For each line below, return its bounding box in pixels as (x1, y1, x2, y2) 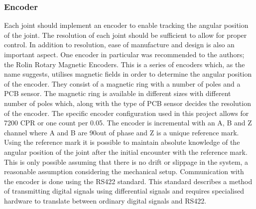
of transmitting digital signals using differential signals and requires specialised (4, 186, 244, 196)
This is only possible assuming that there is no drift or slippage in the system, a (4, 156, 249, 167)
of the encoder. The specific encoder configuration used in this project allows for (4, 107, 249, 118)
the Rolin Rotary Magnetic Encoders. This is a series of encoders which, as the (4, 59, 245, 69)
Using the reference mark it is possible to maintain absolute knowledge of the (4, 137, 240, 147)
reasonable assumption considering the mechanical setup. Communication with (4, 166, 244, 177)
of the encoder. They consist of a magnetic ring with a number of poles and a (4, 78, 241, 89)
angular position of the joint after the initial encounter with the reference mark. (4, 146, 248, 157)
